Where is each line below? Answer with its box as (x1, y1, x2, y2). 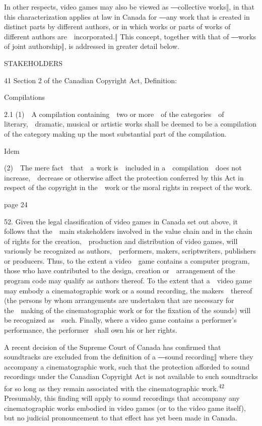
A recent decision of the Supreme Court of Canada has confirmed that (4, 341, 221, 352)
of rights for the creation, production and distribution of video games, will (4, 235, 238, 246)
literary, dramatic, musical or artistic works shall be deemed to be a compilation (4, 118, 257, 129)
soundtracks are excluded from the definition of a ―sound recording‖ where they (4, 351, 253, 362)
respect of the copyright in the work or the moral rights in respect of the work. (4, 182, 252, 193)
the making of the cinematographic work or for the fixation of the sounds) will (4, 305, 251, 315)
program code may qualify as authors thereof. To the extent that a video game (4, 275, 252, 286)
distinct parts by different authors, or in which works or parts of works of (4, 21, 231, 32)
